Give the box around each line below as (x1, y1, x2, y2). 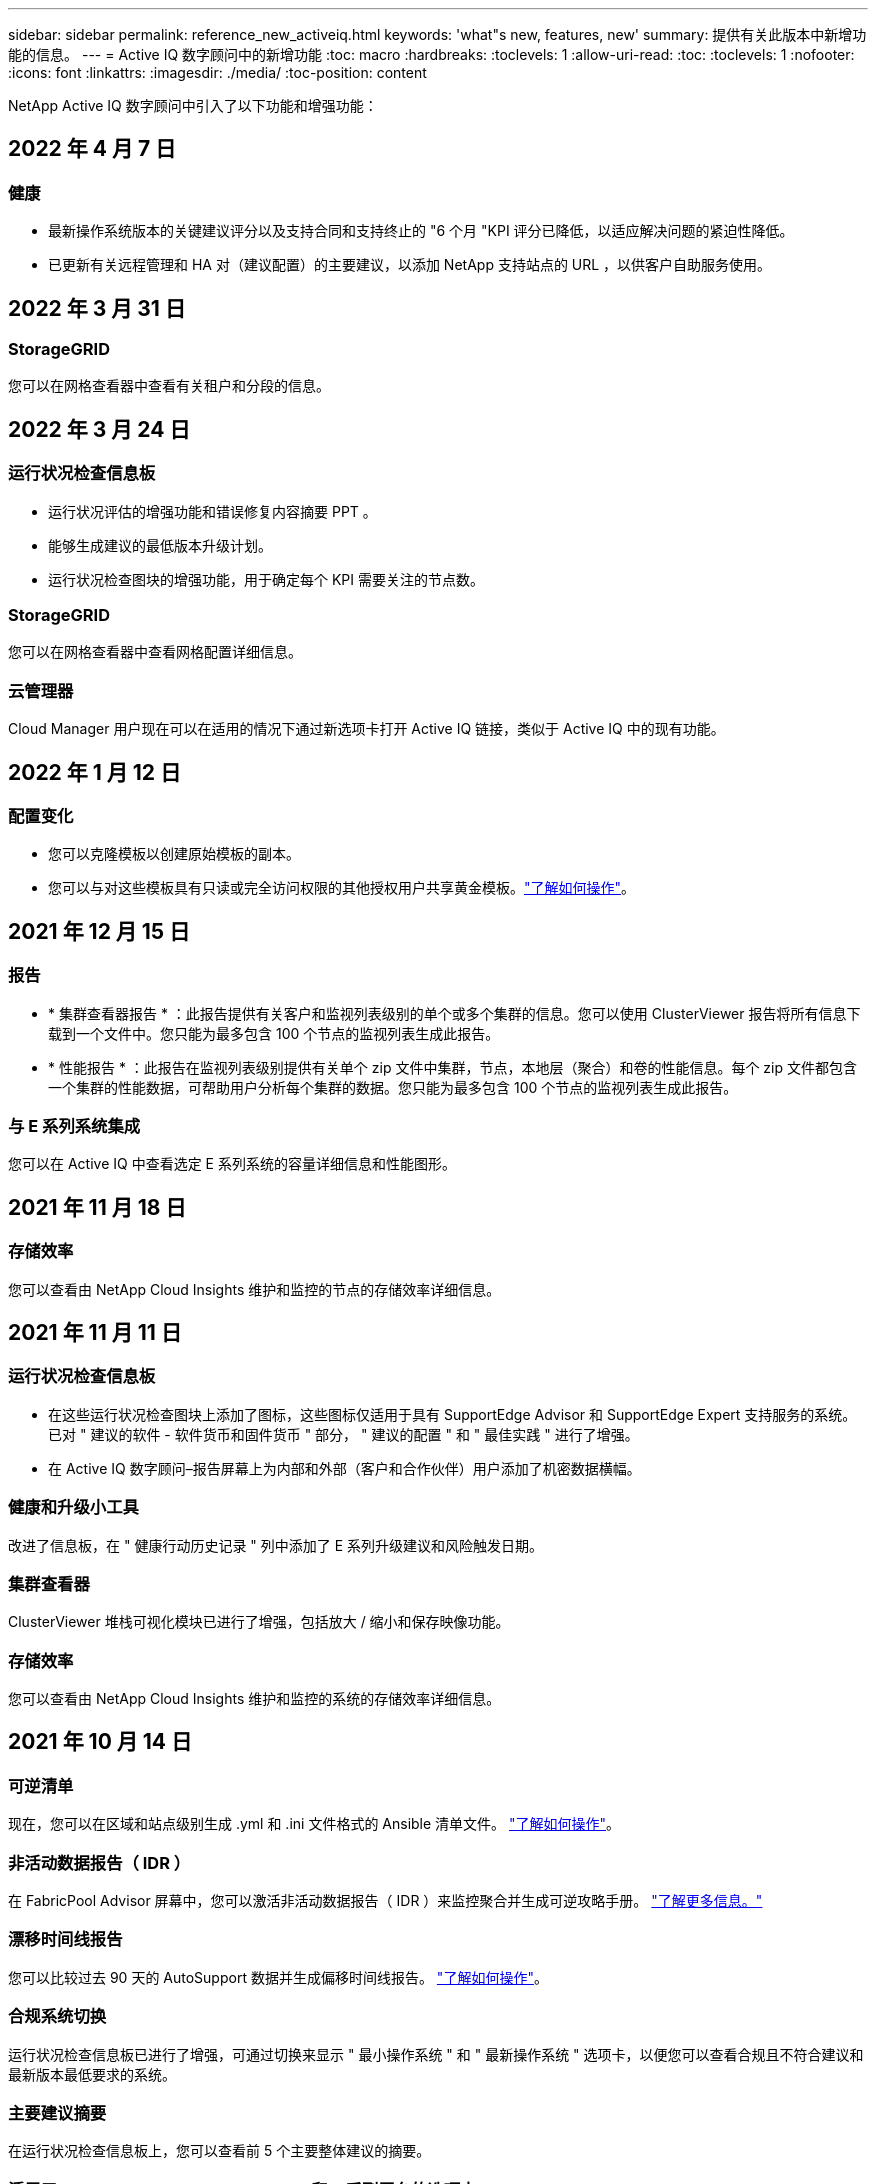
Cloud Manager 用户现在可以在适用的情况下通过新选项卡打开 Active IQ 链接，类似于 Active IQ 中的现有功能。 (8, 720, 725, 738)
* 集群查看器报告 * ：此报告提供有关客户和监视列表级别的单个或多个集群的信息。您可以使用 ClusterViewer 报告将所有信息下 (48, 1004, 861, 1022)
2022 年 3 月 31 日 (8, 295, 186, 321)
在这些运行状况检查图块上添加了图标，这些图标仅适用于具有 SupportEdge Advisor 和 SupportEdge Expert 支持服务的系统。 (48, 1405, 857, 1423)
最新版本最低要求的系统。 (8, 2065, 176, 2083)
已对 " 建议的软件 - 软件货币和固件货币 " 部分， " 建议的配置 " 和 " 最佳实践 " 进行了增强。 (48, 1425, 639, 1443)
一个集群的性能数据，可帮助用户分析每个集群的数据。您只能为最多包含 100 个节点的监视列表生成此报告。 (48, 1078, 738, 1096)
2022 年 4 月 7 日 (8, 136, 177, 162)
